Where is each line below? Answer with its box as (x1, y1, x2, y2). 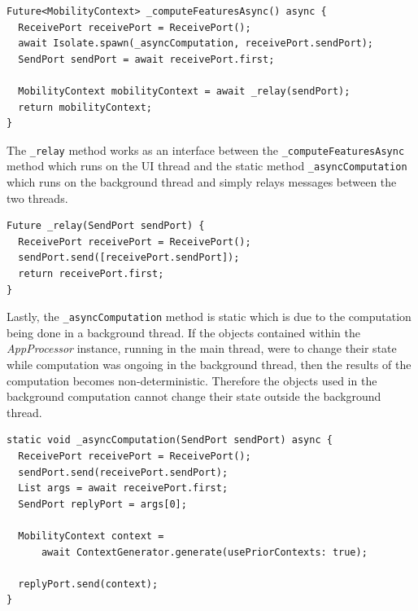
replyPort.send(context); (18, 578, 159, 590)
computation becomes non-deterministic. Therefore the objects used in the (7, 371, 377, 389)
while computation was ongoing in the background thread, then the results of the (7, 356, 411, 373)
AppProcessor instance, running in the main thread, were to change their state (7, 340, 397, 357)
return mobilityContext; (18, 101, 152, 113)
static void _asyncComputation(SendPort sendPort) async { (7, 434, 333, 446)
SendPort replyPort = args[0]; (18, 498, 187, 510)
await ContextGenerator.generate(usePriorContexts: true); (41, 546, 368, 558)
